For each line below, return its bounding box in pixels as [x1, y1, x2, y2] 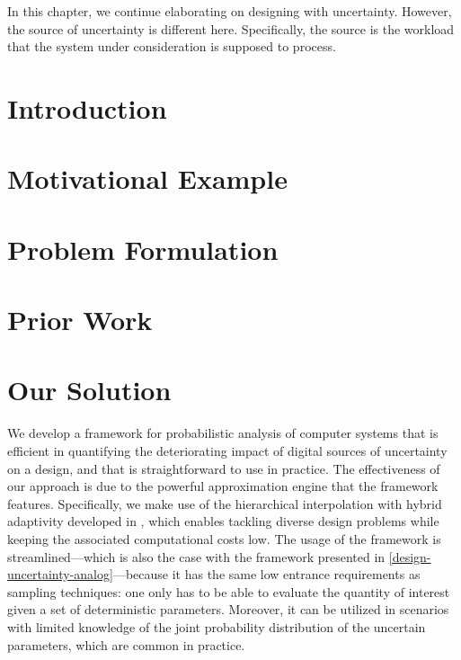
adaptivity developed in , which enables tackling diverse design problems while [7, 512, 439, 531]
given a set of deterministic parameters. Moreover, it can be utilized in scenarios [7, 600, 449, 619]
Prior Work [7, 301, 153, 338]
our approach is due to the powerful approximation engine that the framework [7, 477, 439, 495]
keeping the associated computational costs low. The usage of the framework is [7, 529, 441, 548]
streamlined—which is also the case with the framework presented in [7, 547, 386, 566]
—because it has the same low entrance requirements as [112, 565, 421, 584]
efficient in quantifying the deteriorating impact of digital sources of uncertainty [7, 441, 448, 459]
